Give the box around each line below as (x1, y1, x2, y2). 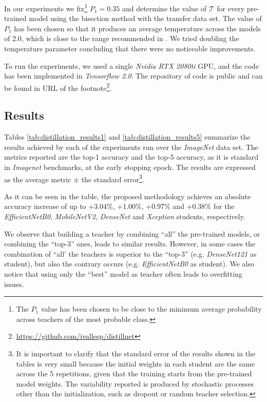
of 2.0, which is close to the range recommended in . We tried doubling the (4, 33, 239, 44)
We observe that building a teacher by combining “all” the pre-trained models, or (4, 228, 260, 239)
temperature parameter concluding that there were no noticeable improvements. (4, 43, 256, 54)
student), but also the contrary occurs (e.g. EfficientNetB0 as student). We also (4, 258, 254, 269)
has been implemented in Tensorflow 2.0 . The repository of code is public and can (4, 70, 263, 81)
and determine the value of (122, 3, 207, 13)
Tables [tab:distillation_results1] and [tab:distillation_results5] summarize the (4, 131, 251, 142)
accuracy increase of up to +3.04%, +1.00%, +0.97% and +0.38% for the (4, 201, 235, 212)
